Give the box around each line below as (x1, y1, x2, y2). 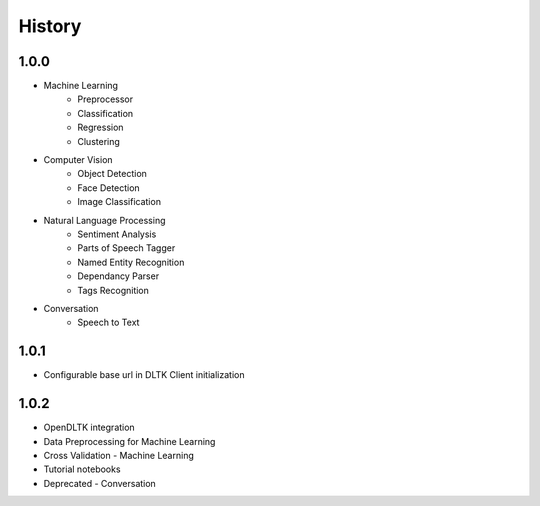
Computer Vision (43, 154, 114, 166)
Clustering (77, 135, 120, 147)
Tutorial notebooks (43, 463, 121, 475)
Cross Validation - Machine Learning (43, 449, 194, 461)
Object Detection (77, 168, 147, 180)
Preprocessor (77, 93, 134, 105)
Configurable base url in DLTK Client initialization (43, 369, 245, 381)
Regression (77, 121, 124, 134)
